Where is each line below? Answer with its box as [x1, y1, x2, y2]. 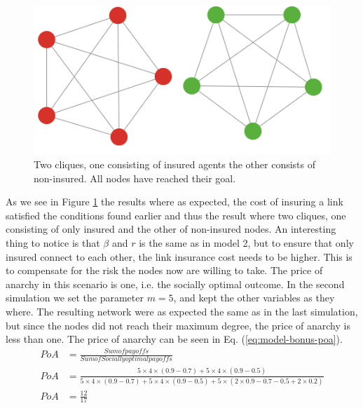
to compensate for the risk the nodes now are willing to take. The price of [6, 263, 323, 278]
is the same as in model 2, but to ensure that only [139, 236, 354, 250]
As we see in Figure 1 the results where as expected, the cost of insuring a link [6, 194, 343, 209]
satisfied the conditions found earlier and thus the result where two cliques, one [6, 208, 346, 222]
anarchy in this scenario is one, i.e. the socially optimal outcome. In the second [6, 276, 345, 291]
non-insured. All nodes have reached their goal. [34, 170, 236, 185]
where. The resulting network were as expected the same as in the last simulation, [6, 304, 358, 318]
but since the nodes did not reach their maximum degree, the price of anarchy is [6, 318, 350, 332]
